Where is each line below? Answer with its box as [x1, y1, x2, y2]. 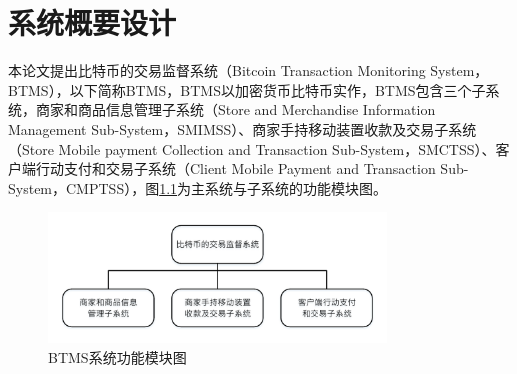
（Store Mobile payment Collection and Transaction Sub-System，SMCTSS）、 [8, 138, 496, 159]
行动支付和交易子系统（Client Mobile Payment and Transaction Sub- [35, 158, 469, 179]
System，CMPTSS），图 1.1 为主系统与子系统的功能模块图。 [8, 177, 388, 198]
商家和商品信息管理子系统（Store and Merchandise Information [35, 99, 436, 120]
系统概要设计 [8, 2, 177, 43]
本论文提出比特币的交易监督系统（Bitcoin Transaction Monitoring [8, 60, 426, 81]
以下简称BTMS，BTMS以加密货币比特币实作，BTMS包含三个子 [69, 79, 486, 100]
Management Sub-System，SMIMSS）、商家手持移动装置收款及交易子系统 [8, 118, 477, 139]
